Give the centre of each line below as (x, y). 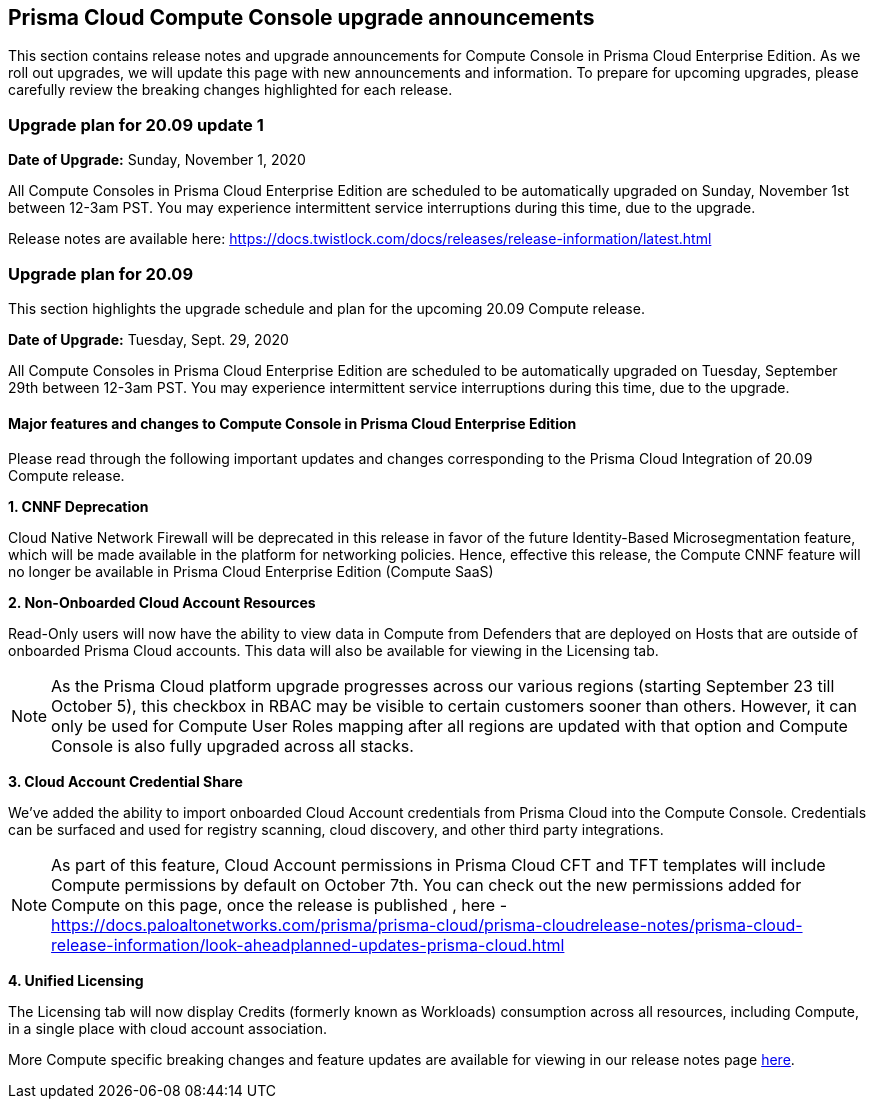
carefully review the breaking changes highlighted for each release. (230, 90)
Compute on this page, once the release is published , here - (279, 905)
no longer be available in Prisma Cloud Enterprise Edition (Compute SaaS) (251, 572)
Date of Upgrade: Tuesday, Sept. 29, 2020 (148, 339)
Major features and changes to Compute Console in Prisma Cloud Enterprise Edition (292, 423)
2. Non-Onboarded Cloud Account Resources (162, 603)
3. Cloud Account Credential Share (125, 782)
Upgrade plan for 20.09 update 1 (136, 124)
